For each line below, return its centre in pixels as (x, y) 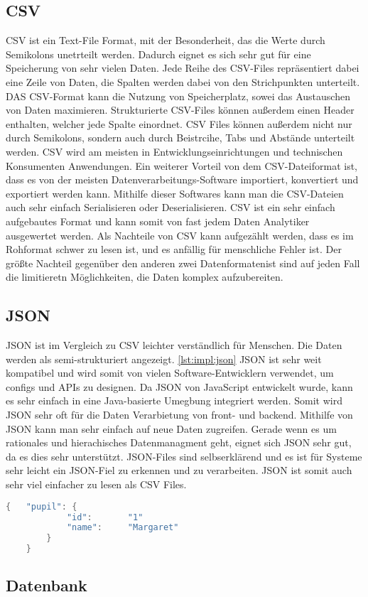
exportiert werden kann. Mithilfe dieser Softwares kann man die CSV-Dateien (175, 193)
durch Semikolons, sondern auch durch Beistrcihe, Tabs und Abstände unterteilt (180, 138)
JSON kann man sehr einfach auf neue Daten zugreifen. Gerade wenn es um (171, 428)
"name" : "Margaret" (123, 528)
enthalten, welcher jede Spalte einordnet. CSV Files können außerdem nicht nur (179, 123)
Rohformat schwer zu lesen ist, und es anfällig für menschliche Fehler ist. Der (174, 249)
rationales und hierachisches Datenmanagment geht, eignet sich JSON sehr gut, (179, 442)
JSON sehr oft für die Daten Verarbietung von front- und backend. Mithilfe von (179, 415)
